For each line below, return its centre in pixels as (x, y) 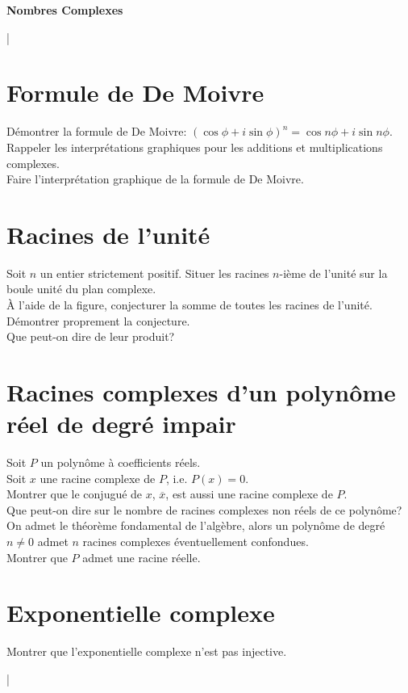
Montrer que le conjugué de (75, 494)
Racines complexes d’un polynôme (201, 391)
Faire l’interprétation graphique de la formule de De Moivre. (155, 179)
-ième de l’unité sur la (333, 273)
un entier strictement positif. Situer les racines (154, 273)
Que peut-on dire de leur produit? (91, 336)
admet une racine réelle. (142, 557)
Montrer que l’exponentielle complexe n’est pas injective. (147, 651)
